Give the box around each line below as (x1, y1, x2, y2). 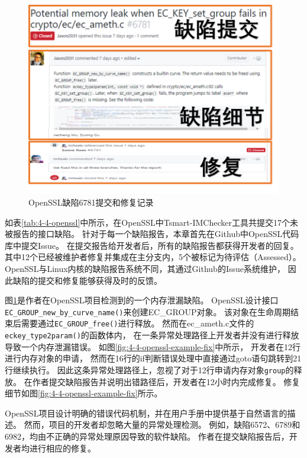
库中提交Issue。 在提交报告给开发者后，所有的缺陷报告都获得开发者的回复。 (5, 239, 299, 251)
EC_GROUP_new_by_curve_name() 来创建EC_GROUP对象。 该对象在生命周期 (5, 305, 291, 318)
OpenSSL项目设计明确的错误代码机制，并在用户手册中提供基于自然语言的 (5, 406, 287, 419)
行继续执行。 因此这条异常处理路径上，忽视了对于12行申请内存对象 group (5, 363, 286, 376)
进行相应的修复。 (29, 441, 96, 454)
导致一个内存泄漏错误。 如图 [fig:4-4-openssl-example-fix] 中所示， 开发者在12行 (5, 340, 300, 353)
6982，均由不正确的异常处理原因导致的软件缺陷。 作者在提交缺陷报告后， (5, 430, 289, 442)
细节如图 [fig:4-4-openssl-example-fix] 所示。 (5, 387, 163, 399)
